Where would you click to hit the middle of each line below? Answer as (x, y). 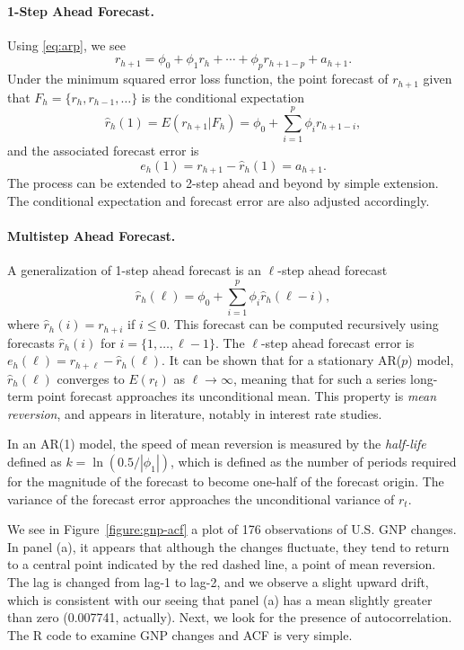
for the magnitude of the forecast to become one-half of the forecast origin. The (226, 481)
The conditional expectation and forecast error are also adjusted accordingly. (219, 200)
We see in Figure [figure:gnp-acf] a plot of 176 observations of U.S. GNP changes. (232, 529)
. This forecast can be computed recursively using (302, 324)
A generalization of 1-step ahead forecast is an (135, 270)
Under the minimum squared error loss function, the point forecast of (198, 79)
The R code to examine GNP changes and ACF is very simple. (180, 634)
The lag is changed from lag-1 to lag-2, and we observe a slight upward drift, (218, 581)
